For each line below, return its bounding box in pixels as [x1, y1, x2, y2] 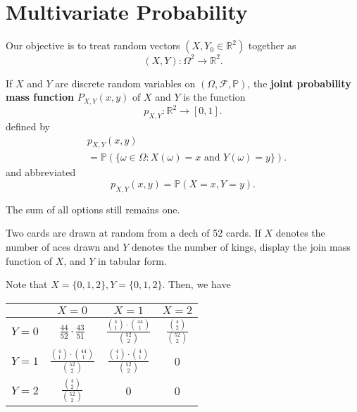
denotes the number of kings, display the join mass [132, 239, 351, 254]
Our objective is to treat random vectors [6, 38, 180, 53]
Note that [6, 277, 48, 292]
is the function [183, 89, 246, 104]
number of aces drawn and [6, 239, 120, 254]
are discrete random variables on [55, 75, 196, 90]
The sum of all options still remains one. [6, 201, 180, 216]
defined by [6, 118, 51, 133]
